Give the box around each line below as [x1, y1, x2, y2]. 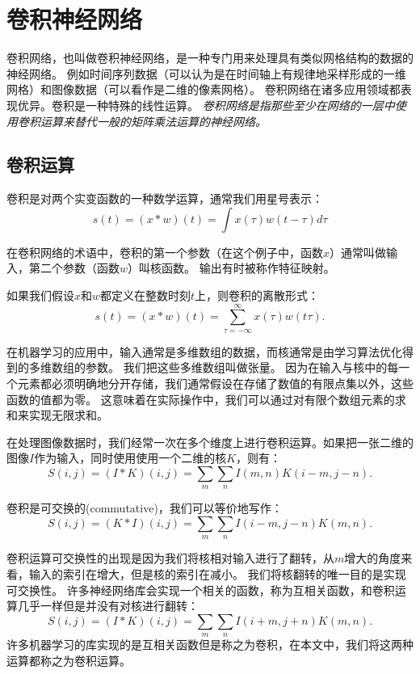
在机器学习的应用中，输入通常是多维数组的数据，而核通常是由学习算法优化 [6, 343, 402, 360]
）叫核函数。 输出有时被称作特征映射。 [128, 259, 335, 276]
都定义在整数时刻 [100, 287, 191, 304]
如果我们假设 [6, 287, 74, 304]
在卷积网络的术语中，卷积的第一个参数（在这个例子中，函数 [6, 243, 323, 260]
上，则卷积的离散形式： [195, 287, 320, 304]
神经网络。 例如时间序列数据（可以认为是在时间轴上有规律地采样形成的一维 [6, 65, 406, 82]
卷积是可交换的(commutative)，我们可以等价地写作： [6, 499, 283, 516]
